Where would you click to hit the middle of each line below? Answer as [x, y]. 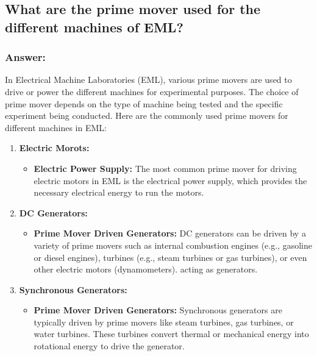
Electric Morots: [54, 148]
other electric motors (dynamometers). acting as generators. [146, 269]
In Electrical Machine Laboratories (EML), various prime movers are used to [148, 80]
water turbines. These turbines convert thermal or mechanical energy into [171, 334]
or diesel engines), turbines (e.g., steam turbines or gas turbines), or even [170, 257]
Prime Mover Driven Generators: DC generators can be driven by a [170, 233]
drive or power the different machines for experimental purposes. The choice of [152, 91]
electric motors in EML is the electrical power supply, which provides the [170, 180]
